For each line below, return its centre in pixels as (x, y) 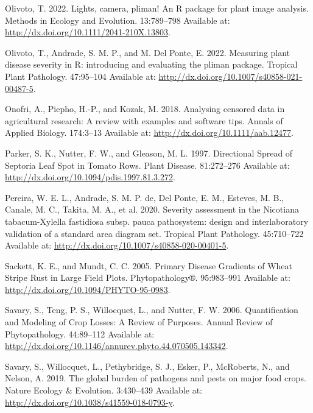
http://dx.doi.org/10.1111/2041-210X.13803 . (88, 32)
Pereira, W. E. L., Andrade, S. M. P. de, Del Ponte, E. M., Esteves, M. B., (145, 197)
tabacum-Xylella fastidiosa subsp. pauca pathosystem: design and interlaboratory (157, 221)
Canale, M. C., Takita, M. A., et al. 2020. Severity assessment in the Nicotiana (152, 209)
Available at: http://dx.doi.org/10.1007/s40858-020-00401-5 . (117, 245)
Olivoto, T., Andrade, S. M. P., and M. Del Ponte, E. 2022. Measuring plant (148, 52)
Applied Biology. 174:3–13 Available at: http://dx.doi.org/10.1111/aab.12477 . (149, 132)
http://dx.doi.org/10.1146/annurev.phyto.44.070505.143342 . (117, 346)
